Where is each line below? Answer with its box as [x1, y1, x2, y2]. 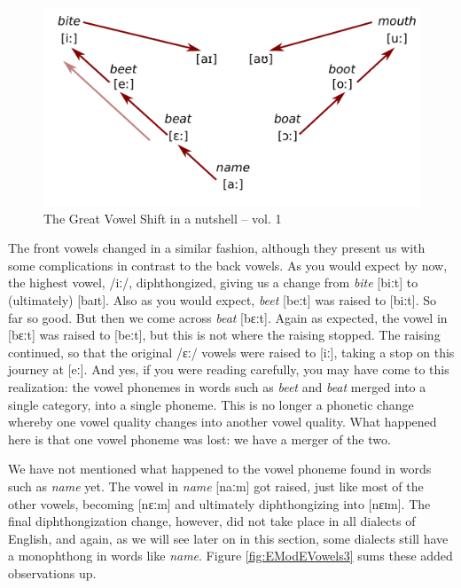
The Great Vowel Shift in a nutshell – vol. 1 [43, 208, 282, 227]
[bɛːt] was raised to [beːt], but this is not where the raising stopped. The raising [8, 325, 441, 344]
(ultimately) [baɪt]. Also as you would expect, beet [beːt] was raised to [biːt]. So [8, 290, 436, 309]
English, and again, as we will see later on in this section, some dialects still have [8, 529, 449, 547]
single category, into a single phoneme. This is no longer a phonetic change [8, 395, 414, 413]
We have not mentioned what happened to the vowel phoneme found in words [8, 459, 432, 478]
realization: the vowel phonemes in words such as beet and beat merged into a [8, 377, 426, 396]
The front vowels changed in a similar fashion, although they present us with [8, 239, 426, 257]
